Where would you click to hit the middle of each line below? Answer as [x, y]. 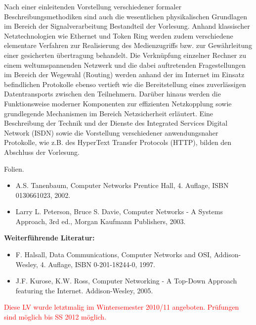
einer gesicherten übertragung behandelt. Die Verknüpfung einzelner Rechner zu [125, 55]
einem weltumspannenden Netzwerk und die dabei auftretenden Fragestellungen [125, 65]
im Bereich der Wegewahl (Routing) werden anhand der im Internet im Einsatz [124, 74]
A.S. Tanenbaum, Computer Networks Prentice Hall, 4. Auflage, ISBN [122, 185]
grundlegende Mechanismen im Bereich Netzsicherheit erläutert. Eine [109, 113]
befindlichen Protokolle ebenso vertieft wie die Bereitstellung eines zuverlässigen [125, 84]
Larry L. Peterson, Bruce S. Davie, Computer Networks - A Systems [119, 211]
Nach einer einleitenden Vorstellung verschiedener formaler [93, 6]
